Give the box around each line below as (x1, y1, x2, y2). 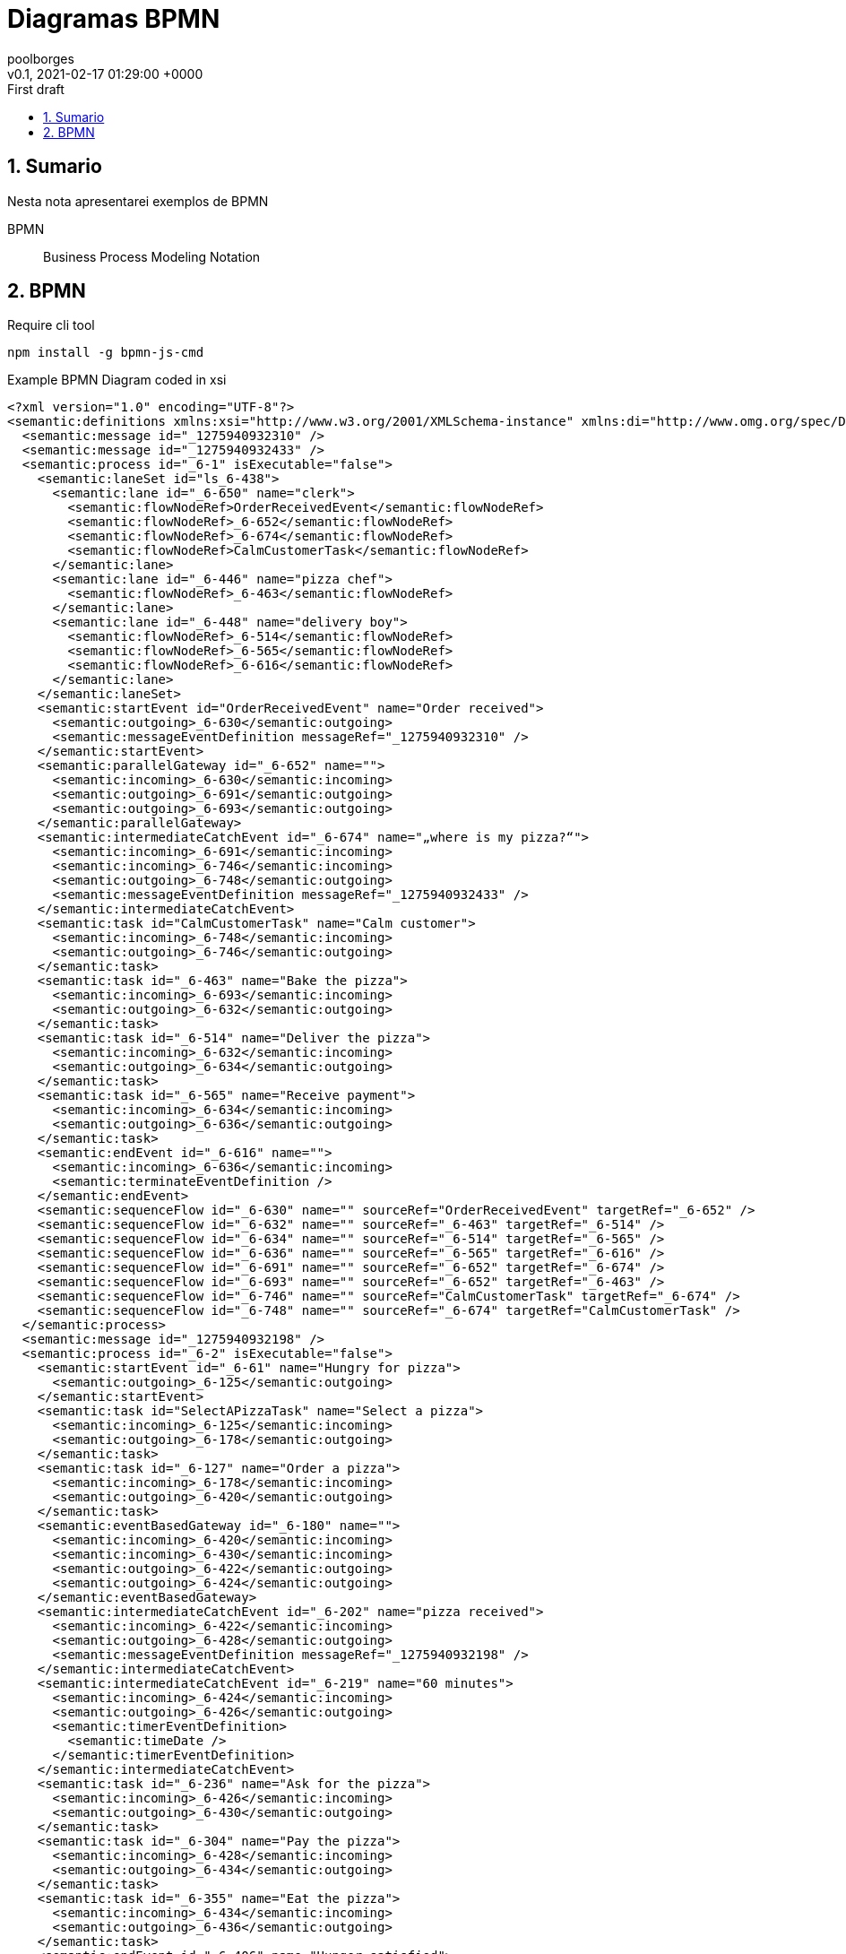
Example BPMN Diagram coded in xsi (7, 372, 227, 388)
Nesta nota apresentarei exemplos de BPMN (7, 193, 269, 209)
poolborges (7, 50, 74, 66)
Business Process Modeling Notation (43, 248, 261, 264)
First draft (7, 81, 65, 97)
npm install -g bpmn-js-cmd (7, 345, 204, 360)
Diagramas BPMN (7, 4, 220, 34)
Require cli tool (7, 317, 95, 333)
